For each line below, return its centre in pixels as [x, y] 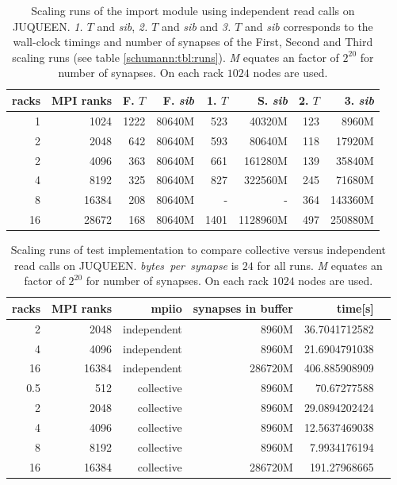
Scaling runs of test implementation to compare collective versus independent [198, 250]
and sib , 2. [122, 26]
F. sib [179, 100]
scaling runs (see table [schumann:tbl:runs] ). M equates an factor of [176, 57]
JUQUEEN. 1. [48, 26]
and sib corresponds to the [309, 26]
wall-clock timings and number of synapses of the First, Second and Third [193, 42]
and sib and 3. [197, 26]
